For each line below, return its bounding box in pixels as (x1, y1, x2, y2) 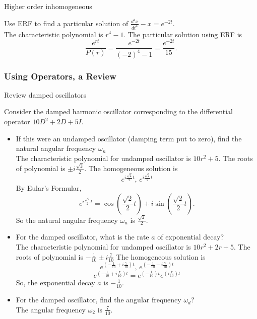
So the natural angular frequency (16, 214, 118, 225)
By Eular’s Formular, (16, 183, 82, 193)
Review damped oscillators (4, 89, 86, 100)
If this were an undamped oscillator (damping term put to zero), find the (16, 133, 242, 143)
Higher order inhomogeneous (4, 1, 92, 11)
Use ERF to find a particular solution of (4, 18, 128, 28)
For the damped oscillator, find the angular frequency (16, 294, 181, 305)
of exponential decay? (157, 231, 224, 242)
